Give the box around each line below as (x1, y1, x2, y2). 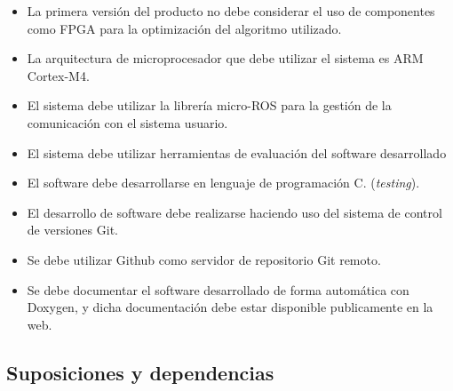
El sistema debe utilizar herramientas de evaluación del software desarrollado (27, 143, 447, 162)
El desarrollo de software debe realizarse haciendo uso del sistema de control (27, 203, 442, 221)
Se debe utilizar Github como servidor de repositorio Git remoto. (27, 250, 381, 268)
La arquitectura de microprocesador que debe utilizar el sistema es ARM (27, 49, 424, 68)
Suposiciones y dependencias (6, 358, 274, 386)
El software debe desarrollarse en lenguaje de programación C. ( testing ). (27, 173, 420, 192)
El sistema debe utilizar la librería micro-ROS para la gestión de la (27, 96, 392, 115)
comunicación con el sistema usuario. (27, 113, 228, 132)
